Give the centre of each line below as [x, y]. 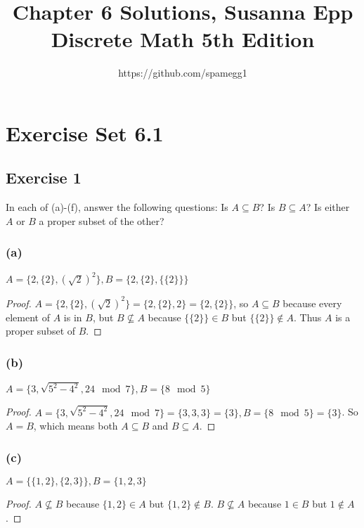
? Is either [328, 207]
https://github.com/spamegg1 [183, 73]
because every [312, 303]
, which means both [76, 426]
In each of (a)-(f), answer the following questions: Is [117, 207]
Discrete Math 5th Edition [183, 39]
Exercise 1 [44, 178]
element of [28, 317]
